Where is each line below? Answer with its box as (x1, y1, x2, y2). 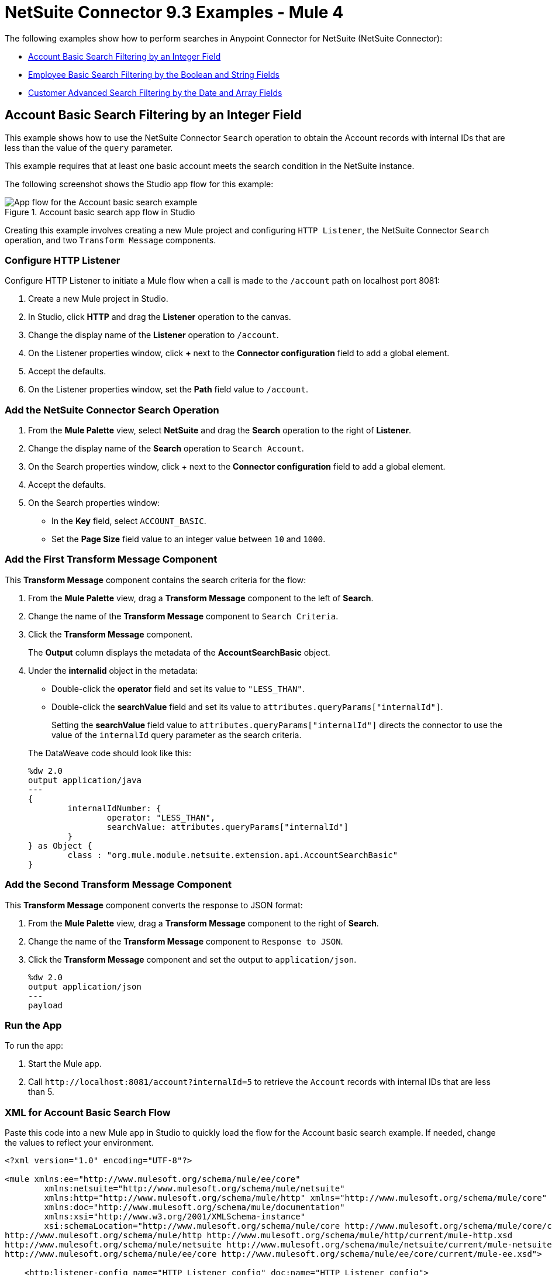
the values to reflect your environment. (5, 1138, 154, 1148)
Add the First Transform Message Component (5, 553, 218, 566)
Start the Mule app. (28, 1059, 102, 1069)
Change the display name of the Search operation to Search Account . (28, 443, 304, 454)
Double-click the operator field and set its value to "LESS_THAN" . (51, 683, 305, 694)
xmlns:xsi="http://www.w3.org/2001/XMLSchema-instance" (44, 1212, 306, 1222)
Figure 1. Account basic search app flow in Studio (5, 206, 195, 217)
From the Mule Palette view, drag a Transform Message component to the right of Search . (28, 918, 379, 928)
